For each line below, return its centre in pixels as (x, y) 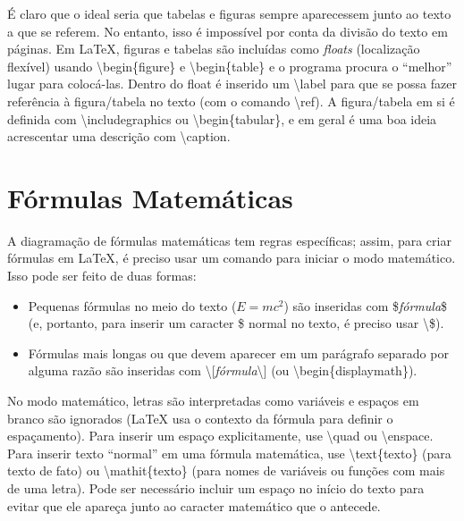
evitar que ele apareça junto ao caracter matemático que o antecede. (194, 505)
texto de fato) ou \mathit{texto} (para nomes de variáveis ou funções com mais (226, 471)
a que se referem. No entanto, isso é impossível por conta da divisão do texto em (228, 31)
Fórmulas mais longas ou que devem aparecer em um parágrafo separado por (238, 353)
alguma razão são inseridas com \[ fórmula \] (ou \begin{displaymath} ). (223, 370)
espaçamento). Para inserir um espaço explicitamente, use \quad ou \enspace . (220, 436)
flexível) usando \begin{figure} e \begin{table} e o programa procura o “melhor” (230, 66)
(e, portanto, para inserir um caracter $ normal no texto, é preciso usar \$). (236, 323)
